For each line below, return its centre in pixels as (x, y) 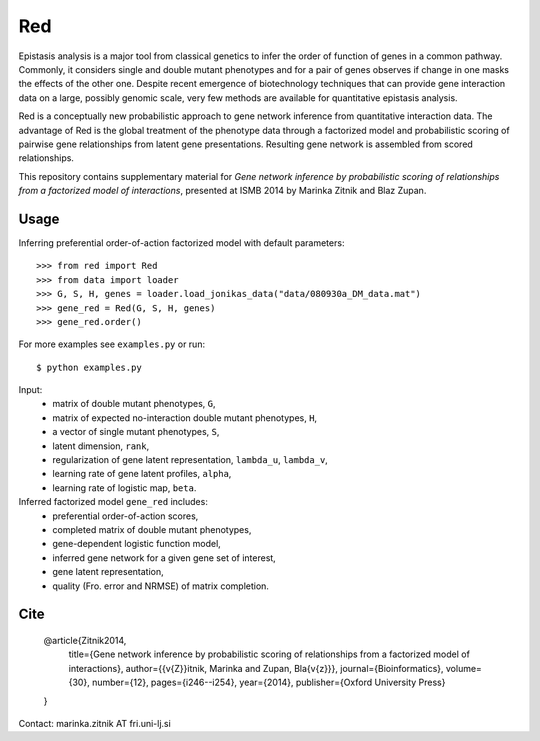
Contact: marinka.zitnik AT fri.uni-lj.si (95, 723)
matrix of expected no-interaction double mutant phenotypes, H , (185, 417)
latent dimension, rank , (101, 446)
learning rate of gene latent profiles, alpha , (142, 474)
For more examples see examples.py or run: (111, 344)
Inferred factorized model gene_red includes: (113, 502)
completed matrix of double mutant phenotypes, (152, 529)
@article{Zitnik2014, (85, 640)
